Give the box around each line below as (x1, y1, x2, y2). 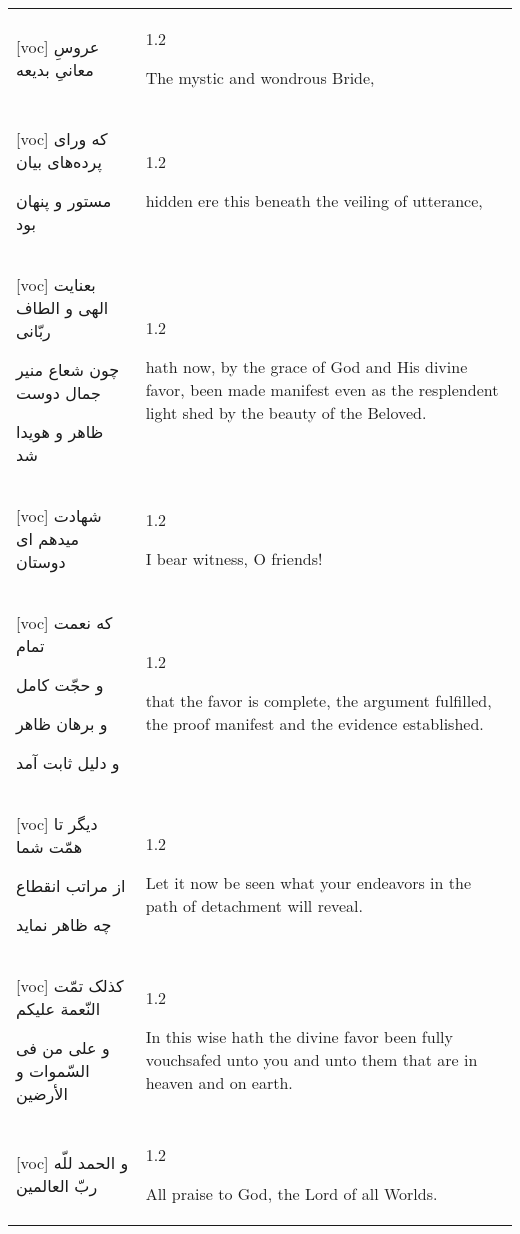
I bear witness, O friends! (145, 546, 323, 570)
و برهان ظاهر (16, 712, 108, 735)
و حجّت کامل (16, 673, 104, 696)
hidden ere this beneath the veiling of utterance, (145, 189, 483, 212)
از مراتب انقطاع (16, 874, 126, 897)
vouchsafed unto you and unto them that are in (145, 1047, 478, 1071)
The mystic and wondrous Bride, (145, 66, 375, 89)
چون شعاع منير (16, 358, 120, 381)
